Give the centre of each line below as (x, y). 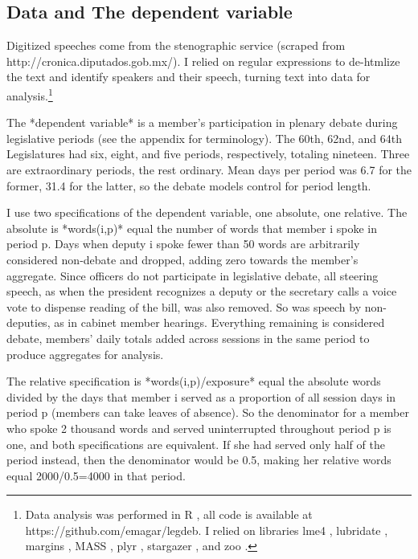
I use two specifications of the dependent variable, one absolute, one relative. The (207, 212)
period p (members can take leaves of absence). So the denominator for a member (208, 412)
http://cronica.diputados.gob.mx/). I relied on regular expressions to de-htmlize (203, 61)
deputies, (29, 322)
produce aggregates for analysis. (85, 354)
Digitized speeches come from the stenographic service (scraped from (176, 45)
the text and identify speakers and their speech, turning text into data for (189, 77)
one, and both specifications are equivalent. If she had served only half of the (196, 444)
